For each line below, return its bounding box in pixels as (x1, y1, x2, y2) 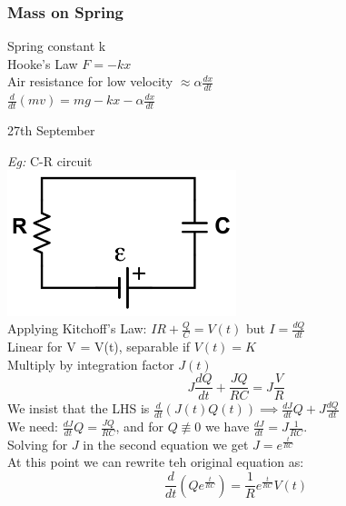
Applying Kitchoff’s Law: (7, 319, 147, 338)
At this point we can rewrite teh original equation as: (7, 452, 304, 471)
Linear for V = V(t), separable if (7, 336, 191, 355)
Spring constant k (7, 36, 106, 55)
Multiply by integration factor (7, 354, 174, 373)
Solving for (7, 434, 68, 453)
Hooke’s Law (7, 54, 78, 73)
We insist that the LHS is (7, 399, 150, 418)
